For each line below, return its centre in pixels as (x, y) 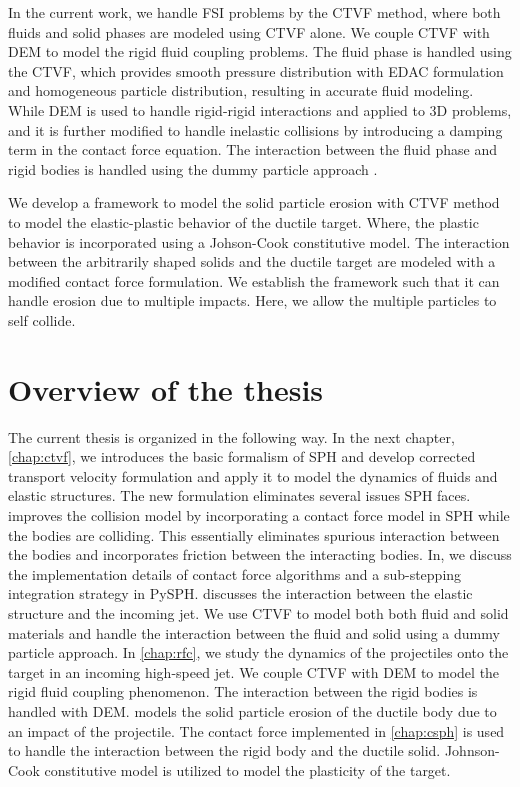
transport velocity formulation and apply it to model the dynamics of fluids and (253, 475)
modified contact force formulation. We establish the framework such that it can (254, 280)
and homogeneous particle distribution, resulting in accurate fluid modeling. (241, 90)
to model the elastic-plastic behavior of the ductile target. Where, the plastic (243, 221)
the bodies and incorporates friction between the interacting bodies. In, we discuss (260, 554)
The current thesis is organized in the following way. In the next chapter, (231, 436)
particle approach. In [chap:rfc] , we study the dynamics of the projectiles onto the (258, 652)
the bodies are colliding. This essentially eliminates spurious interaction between (254, 534)
